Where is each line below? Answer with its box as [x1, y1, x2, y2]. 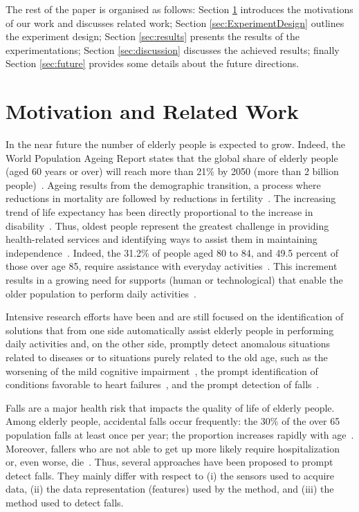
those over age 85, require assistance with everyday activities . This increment [6, 259, 338, 273]
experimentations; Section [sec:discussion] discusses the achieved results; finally [6, 42, 340, 57]
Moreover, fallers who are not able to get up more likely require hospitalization [6, 441, 340, 455]
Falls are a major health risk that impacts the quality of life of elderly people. [6, 400, 335, 414]
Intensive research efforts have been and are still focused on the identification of [6, 309, 344, 324]
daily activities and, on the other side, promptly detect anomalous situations [6, 336, 331, 351]
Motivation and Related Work [6, 97, 299, 125]
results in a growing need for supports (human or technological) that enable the [6, 273, 343, 287]
